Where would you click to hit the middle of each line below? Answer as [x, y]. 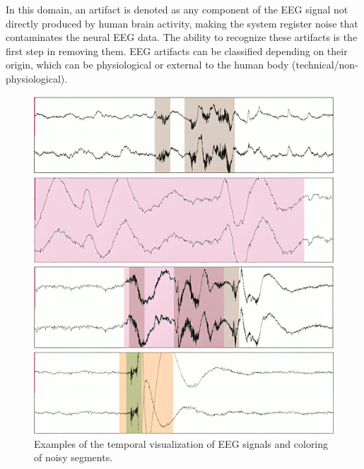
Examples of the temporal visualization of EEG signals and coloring [181, 443]
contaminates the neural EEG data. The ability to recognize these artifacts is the [182, 37]
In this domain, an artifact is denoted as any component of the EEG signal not [177, 9]
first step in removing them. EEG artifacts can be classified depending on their [177, 51]
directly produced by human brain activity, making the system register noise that [182, 23]
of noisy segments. [74, 457]
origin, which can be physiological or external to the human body [147, 65]
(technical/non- [325, 65]
